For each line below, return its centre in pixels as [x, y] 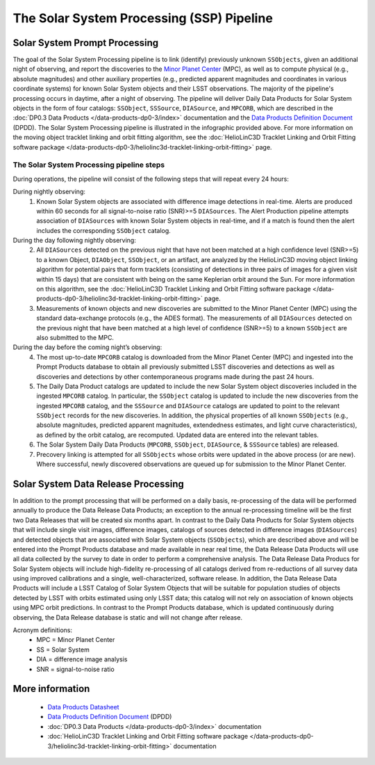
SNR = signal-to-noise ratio [75, 669]
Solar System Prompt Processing [86, 43]
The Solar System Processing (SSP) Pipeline [143, 18]
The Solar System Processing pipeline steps [89, 165]
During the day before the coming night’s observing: [87, 347]
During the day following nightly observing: [75, 241]
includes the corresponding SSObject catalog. [104, 230]
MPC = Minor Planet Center [76, 640]
